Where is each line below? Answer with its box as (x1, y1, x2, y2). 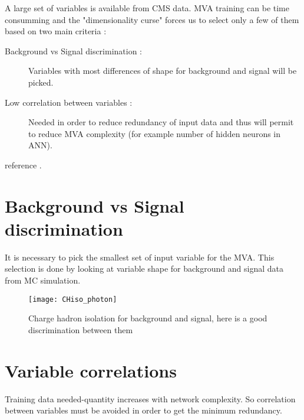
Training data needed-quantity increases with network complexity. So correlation (5, 392, 296, 405)
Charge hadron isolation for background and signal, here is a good (28, 312, 267, 324)
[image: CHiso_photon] (28, 295, 117, 304)
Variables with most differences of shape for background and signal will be (28, 64, 297, 77)
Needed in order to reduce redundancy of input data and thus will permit (28, 116, 294, 128)
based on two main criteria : (5, 25, 107, 37)
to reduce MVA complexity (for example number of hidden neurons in (28, 127, 281, 139)
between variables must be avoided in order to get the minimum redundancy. (5, 404, 282, 416)
